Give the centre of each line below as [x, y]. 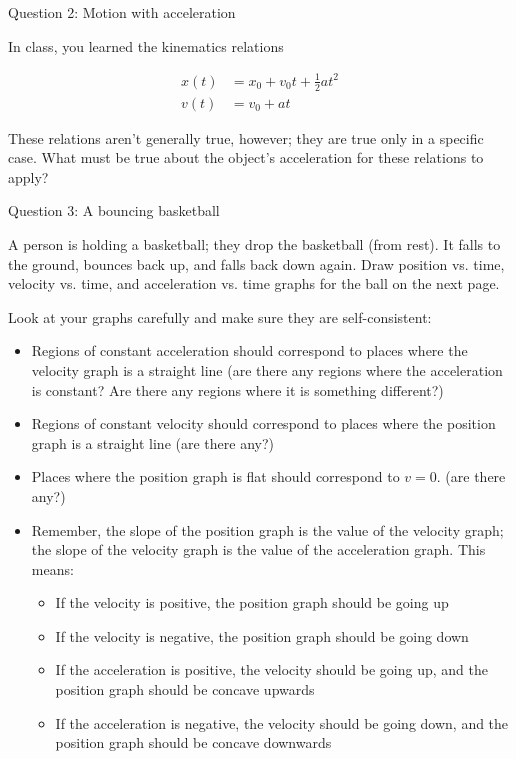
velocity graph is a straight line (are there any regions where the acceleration [267, 369]
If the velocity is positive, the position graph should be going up [252, 602]
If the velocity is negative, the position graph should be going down [262, 635]
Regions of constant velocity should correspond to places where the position [263, 423]
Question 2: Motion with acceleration [122, 12]
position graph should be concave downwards [193, 742]
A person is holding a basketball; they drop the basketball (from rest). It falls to [254, 243]
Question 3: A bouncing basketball [114, 210]
